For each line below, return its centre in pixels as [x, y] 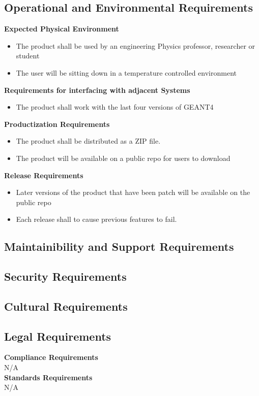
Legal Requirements [58, 336]
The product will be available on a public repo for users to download [123, 158]
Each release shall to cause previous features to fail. [96, 219]
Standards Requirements [48, 377]
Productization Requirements [57, 124]
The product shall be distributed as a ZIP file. [88, 141]
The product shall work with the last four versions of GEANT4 [115, 107]
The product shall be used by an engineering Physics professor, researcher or [136, 45]
